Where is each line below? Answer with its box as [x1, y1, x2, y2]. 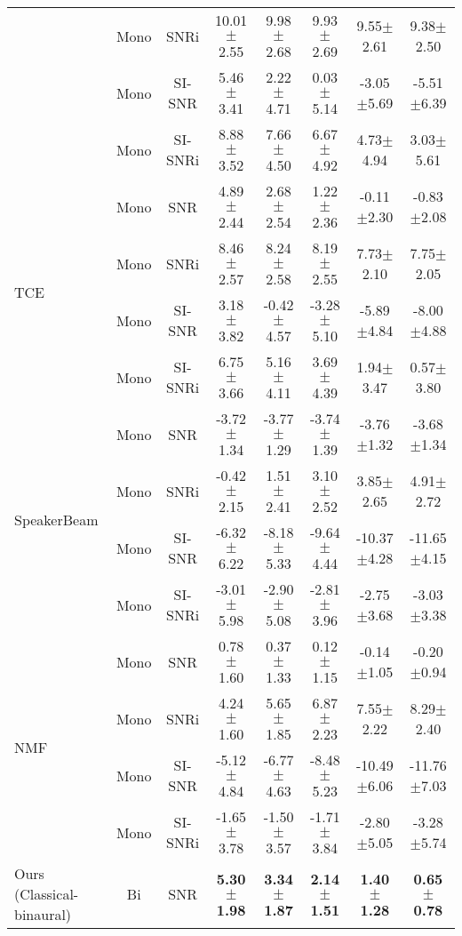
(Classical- [14, 884, 79, 904]
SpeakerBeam [14, 508, 99, 530]
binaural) [14, 904, 72, 924]
